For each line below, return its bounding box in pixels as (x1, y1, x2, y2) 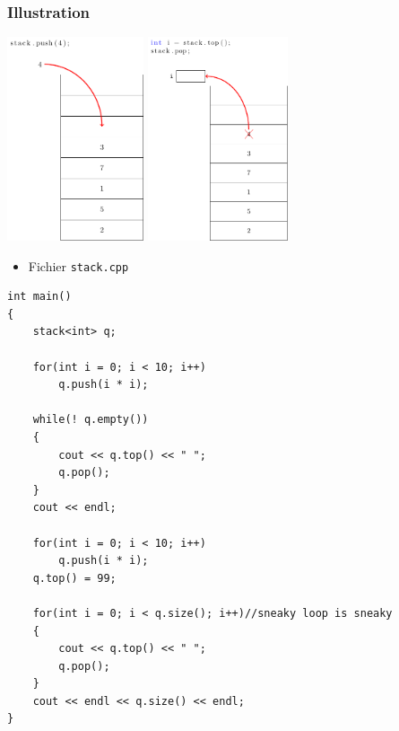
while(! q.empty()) (32, 413, 149, 427)
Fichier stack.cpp (28, 256, 129, 275)
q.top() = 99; (32, 571, 117, 585)
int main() (7, 290, 72, 304)
